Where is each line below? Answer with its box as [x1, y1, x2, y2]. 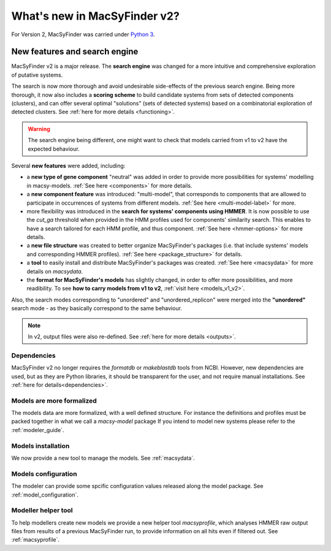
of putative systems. [11, 71, 63, 78]
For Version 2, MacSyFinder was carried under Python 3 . [11, 31, 155, 38]
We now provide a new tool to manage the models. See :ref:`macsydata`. [11, 454, 196, 462]
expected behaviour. [28, 145, 80, 153]
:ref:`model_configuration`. [11, 491, 79, 498]
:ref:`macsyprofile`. [11, 536, 60, 544]
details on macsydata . [26, 267, 83, 275]
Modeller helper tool [11, 506, 73, 515]
